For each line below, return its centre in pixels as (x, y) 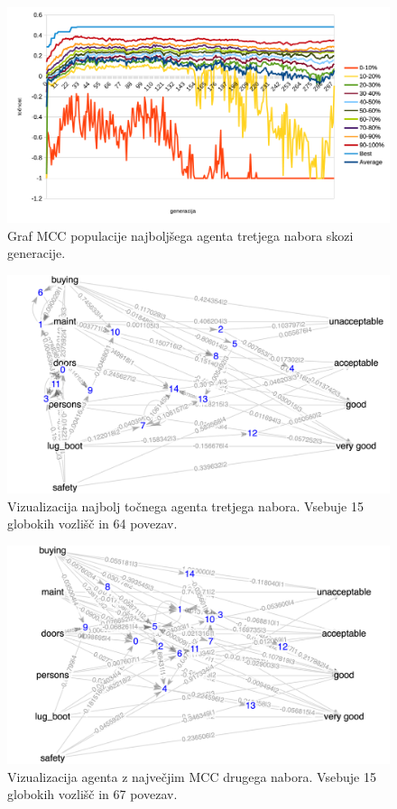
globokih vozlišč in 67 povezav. (92, 794)
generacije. (37, 253)
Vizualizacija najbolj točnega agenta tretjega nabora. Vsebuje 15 (185, 506)
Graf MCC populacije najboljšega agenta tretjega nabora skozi (180, 235)
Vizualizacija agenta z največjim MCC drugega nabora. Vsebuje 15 (192, 776)
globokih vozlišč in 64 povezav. (92, 524)
